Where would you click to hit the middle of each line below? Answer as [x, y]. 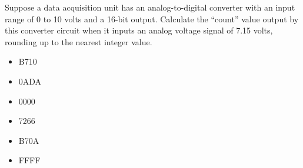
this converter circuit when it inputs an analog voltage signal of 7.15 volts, [139, 30]
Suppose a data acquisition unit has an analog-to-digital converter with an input [150, 7]
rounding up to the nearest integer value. [79, 41]
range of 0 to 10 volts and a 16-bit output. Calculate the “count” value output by [152, 19]
